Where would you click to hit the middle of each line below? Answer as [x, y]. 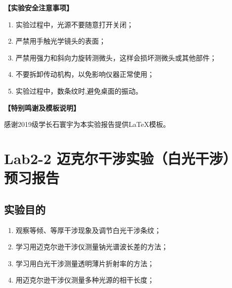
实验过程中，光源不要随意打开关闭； [74, 24]
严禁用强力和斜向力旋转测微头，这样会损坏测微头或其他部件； [116, 57]
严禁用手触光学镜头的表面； [61, 41]
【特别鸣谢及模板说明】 [42, 107]
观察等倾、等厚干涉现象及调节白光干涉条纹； [88, 230]
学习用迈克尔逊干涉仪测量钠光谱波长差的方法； [92, 247]
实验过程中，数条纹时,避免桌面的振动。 [79, 90]
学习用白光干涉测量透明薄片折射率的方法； [85, 263]
